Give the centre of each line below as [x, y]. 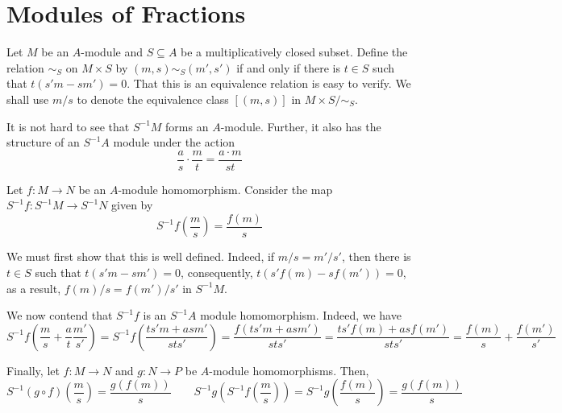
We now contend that [60, 315]
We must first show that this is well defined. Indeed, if [141, 256]
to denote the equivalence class [153, 99]
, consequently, [217, 272]
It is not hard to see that [68, 126]
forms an [187, 126]
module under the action [174, 142]
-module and [112, 52]
